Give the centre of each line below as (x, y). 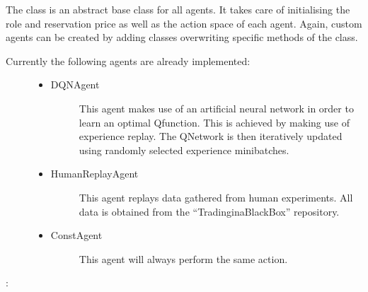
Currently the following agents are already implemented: (128, 60)
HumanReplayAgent (94, 174)
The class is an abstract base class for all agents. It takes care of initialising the (178, 9)
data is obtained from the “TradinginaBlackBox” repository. (209, 211)
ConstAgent (76, 235)
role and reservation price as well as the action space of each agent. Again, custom (184, 23)
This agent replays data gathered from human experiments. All (216, 197)
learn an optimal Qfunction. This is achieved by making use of (214, 122)
